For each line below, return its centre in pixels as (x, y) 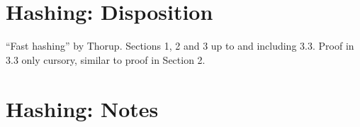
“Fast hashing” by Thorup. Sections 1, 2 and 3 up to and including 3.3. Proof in (180, 46)
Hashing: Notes (82, 108)
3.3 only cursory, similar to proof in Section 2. (106, 59)
